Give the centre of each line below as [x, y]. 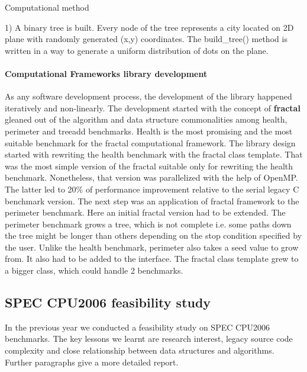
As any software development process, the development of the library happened [148, 96]
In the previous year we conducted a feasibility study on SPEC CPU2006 [138, 327]
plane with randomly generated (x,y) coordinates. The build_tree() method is [146, 39]
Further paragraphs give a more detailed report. [92, 362]
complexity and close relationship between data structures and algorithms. [140, 350]
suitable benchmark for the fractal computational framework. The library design [150, 142]
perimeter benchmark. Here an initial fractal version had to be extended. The [145, 212]
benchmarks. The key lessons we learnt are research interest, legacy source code [149, 339]
